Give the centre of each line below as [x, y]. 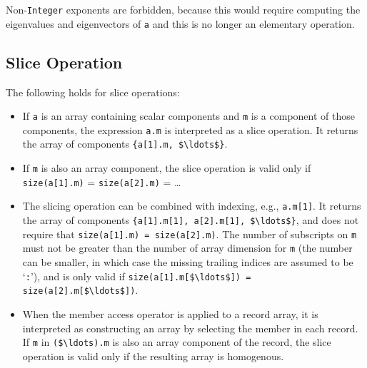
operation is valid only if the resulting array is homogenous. [153, 356]
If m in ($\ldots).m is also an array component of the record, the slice [177, 342]
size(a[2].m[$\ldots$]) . [80, 290]
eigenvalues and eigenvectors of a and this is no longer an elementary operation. [180, 23]
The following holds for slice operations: [93, 92]
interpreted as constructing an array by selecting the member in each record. [190, 328]
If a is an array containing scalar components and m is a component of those [188, 116]
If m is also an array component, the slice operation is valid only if [167, 168]
